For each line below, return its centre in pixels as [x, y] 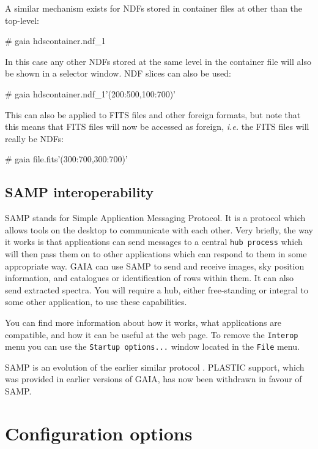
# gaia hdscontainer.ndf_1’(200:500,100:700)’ [90, 93]
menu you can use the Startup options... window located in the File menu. [152, 346]
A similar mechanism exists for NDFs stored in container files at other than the [154, 8]
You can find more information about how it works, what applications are [143, 322]
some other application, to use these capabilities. [96, 302]
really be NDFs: [35, 138]
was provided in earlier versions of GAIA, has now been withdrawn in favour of [153, 379]
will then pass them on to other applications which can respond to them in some [156, 253]
